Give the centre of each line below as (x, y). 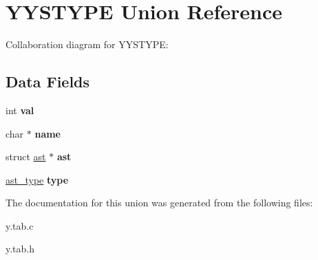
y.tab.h (20, 249)
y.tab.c (20, 225)
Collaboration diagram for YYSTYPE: (87, 44)
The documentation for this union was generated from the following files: (159, 203)
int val (20, 110)
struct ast (26, 156)
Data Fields (48, 82)
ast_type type (37, 179)
